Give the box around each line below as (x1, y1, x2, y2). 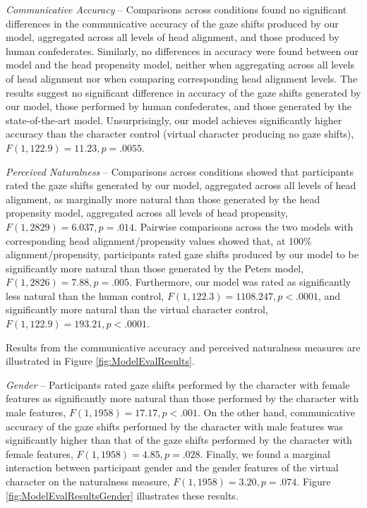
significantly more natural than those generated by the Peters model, (6, 260, 304, 275)
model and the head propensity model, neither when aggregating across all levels (6, 57, 354, 72)
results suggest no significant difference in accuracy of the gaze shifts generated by (6, 85, 361, 99)
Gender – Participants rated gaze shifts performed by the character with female (6, 377, 350, 392)
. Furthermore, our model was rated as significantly (129, 274, 351, 289)
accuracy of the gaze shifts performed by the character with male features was (6, 418, 344, 433)
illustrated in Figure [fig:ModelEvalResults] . (6, 353, 195, 368)
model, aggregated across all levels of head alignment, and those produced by (6, 30, 339, 44)
